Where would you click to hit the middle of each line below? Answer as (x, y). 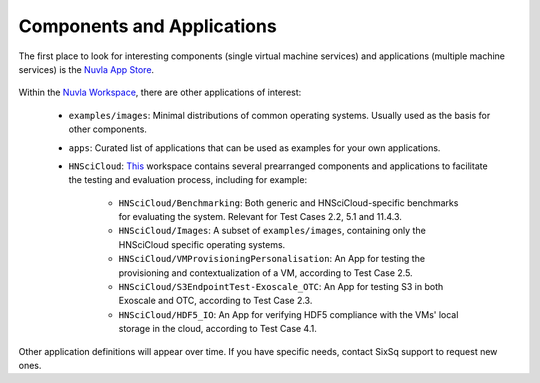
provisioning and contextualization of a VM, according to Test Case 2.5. (266, 272)
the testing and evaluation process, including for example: (188, 180)
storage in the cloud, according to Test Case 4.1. (217, 329)
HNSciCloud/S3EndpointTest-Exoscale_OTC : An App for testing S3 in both (281, 287)
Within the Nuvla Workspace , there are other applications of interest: (160, 92)
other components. (107, 129)
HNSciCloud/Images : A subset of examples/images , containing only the (272, 231)
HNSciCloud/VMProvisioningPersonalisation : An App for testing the (271, 259)
